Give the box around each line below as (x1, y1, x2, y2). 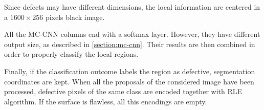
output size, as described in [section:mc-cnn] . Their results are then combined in (4, 38, 255, 49)
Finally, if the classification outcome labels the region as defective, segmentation (4, 65, 255, 76)
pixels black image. (45, 11, 105, 22)
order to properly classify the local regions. (4, 49, 139, 59)
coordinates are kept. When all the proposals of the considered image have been (4, 76, 254, 86)
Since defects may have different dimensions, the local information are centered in (4, 2, 260, 12)
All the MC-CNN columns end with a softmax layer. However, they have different (4, 29, 260, 39)
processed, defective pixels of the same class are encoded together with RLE (4, 86, 243, 97)
